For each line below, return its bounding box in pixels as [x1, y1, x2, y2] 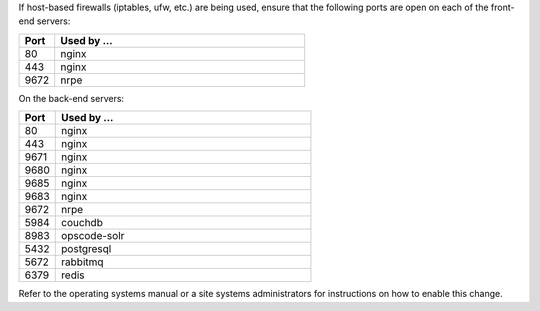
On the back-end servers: [18, 92, 125, 104]
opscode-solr [61, 229, 125, 243]
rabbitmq [61, 255, 104, 269]
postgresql [61, 242, 112, 256]
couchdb [61, 216, 104, 230]
